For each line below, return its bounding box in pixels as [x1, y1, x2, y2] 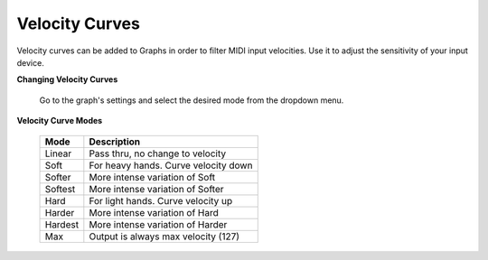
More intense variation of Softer [89, 182, 225, 195]
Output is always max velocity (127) [89, 230, 239, 243]
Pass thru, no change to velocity [89, 147, 226, 160]
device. [16, 57, 44, 68]
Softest [44, 182, 76, 195]
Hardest [44, 218, 80, 230]
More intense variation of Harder [89, 218, 228, 230]
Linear [44, 147, 72, 160]
